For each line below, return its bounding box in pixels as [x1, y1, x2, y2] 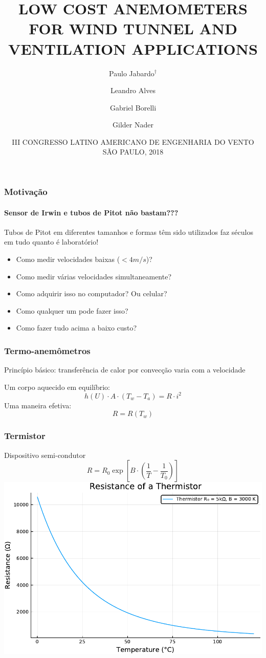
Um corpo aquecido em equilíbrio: [4, 381, 110, 392]
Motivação [4, 185, 48, 198]
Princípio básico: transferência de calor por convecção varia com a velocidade [4, 364, 246, 375]
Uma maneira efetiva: [4, 400, 72, 410]
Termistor [4, 429, 46, 442]
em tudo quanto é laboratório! [4, 236, 99, 247]
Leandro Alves [110, 85, 156, 96]
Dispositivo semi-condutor [4, 449, 86, 460]
